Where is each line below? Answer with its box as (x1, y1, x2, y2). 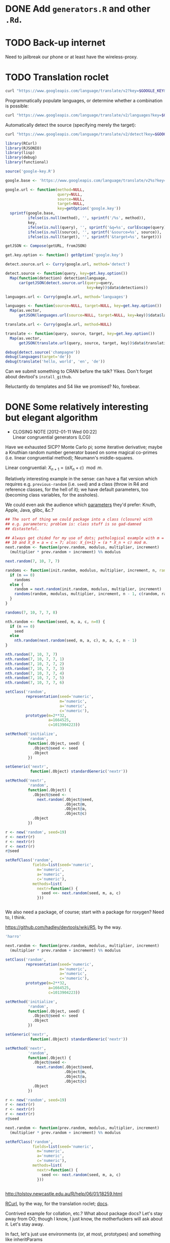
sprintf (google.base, (10, 211, 56, 216)
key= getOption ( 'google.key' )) (57, 206, 121, 211)
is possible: (5, 102, 29, 109)
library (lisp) (5, 150, 35, 155)
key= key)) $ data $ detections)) (87, 285, 148, 290)
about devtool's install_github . (5, 374, 72, 380)
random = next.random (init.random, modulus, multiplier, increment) (14, 587, 162, 592)
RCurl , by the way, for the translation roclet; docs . (5, 1200, 109, 1206)
